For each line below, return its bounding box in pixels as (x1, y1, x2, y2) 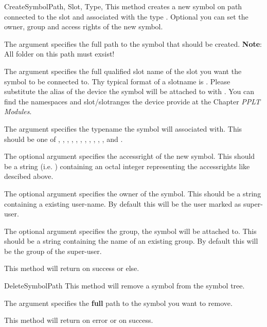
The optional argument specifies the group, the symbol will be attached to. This (4, 225, 257, 236)
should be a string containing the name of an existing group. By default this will (4, 235, 258, 246)
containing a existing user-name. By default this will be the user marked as (4, 198, 241, 209)
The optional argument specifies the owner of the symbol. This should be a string (4, 188, 261, 198)
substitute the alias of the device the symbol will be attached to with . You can (4, 86, 255, 97)
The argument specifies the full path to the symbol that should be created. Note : (4, 38, 262, 49)
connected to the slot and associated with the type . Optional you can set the (4, 11, 248, 22)
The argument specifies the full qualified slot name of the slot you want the (4, 65, 242, 76)
